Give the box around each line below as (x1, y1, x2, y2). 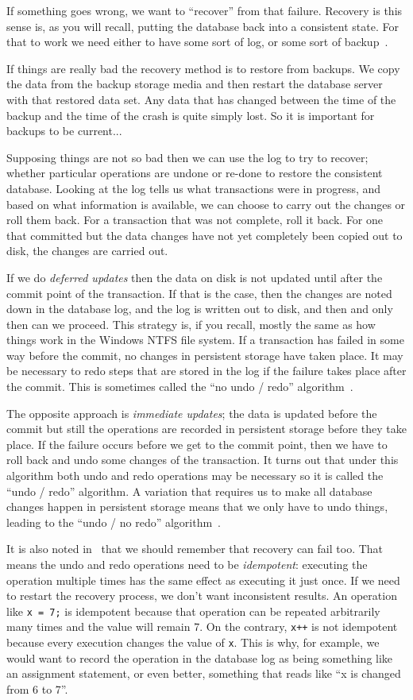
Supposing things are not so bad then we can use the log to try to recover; (6, 149, 369, 165)
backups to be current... (6, 122, 122, 139)
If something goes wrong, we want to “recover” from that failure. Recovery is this (6, 2, 403, 18)
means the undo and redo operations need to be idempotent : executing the (6, 556, 368, 572)
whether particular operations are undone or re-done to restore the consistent (6, 164, 383, 181)
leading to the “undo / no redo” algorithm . (6, 513, 222, 530)
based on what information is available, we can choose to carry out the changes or (6, 195, 406, 212)
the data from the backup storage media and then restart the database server (6, 75, 383, 92)
